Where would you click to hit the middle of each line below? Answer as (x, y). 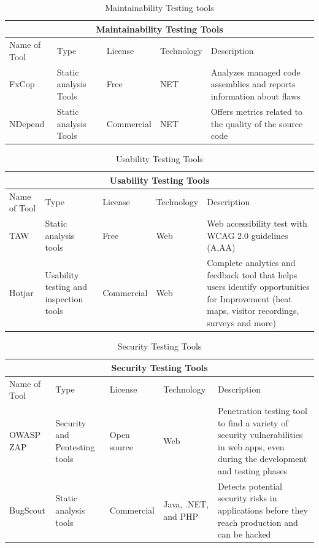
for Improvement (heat (249, 298)
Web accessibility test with (257, 223)
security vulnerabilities (260, 435)
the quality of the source (257, 123)
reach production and (258, 522)
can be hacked (244, 534)
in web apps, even (251, 446)
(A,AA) (221, 247)
